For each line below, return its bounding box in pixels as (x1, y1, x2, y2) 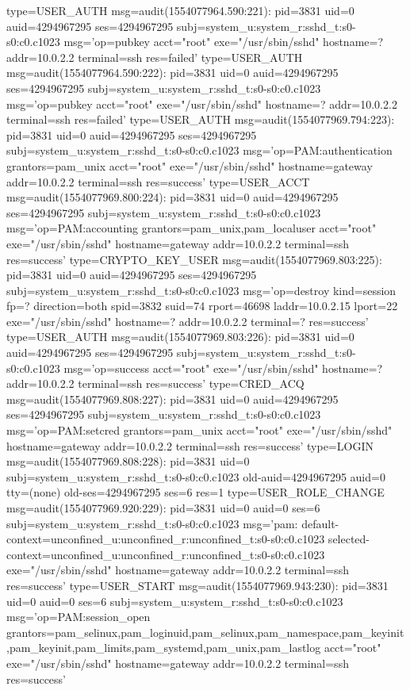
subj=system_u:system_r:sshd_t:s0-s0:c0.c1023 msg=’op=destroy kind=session (6, 282, 397, 298)
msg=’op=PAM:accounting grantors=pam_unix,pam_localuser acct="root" (6, 220, 377, 236)
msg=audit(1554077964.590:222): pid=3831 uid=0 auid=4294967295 (6, 64, 339, 81)
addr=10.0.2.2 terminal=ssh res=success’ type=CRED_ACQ (6, 375, 305, 392)
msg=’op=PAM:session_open (6, 608, 151, 625)
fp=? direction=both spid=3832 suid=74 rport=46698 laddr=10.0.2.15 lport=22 (6, 297, 398, 314)
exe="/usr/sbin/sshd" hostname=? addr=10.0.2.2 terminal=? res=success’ (6, 312, 369, 329)
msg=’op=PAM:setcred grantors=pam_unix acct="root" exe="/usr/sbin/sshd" (6, 422, 393, 439)
